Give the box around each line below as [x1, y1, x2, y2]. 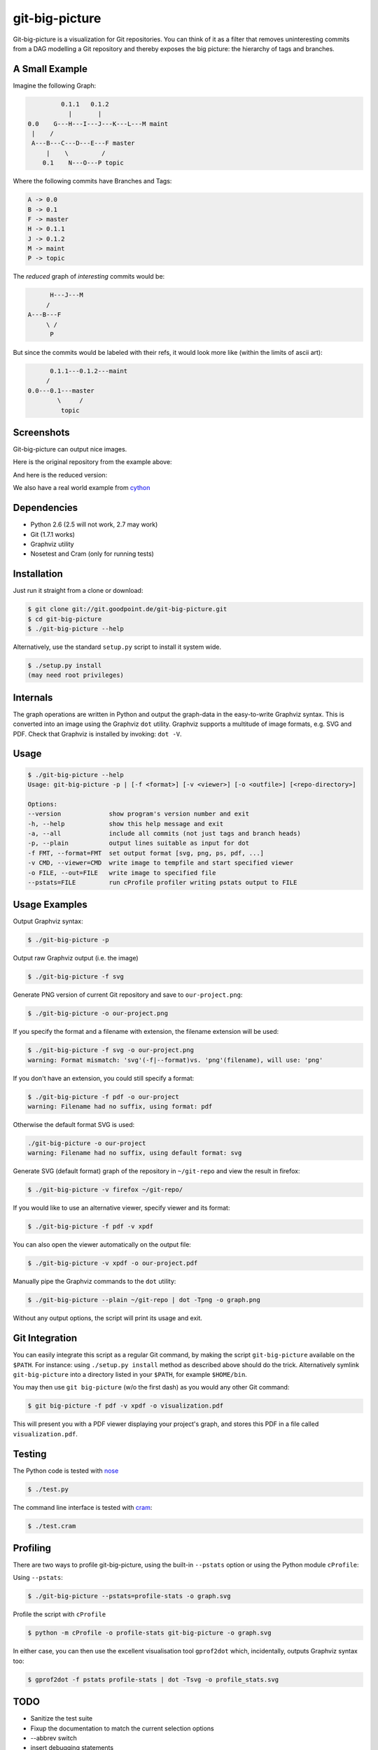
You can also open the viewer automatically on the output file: [13, 1240, 192, 1249]
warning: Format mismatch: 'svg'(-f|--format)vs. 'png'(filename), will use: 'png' [27, 1056, 323, 1064]
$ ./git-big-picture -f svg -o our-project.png [27, 1046, 194, 1054]
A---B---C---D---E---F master [31, 139, 136, 147]
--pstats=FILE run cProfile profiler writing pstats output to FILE [27, 878, 297, 886]
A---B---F [27, 311, 62, 318]
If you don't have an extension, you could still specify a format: [13, 1074, 195, 1082]
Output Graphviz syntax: [13, 917, 83, 925]
